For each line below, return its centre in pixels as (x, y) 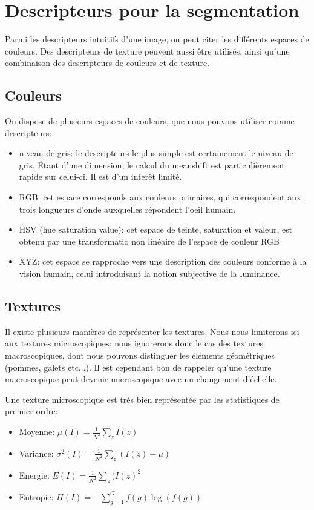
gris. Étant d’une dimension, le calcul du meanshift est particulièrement (152, 164)
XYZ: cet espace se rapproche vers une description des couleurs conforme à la (163, 261)
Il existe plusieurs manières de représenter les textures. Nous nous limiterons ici (152, 331)
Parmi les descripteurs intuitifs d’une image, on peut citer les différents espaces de (157, 39)
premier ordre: (31, 411)
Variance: (36, 453)
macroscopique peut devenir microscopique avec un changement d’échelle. (141, 379)
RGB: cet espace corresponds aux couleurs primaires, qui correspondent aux (160, 197)
